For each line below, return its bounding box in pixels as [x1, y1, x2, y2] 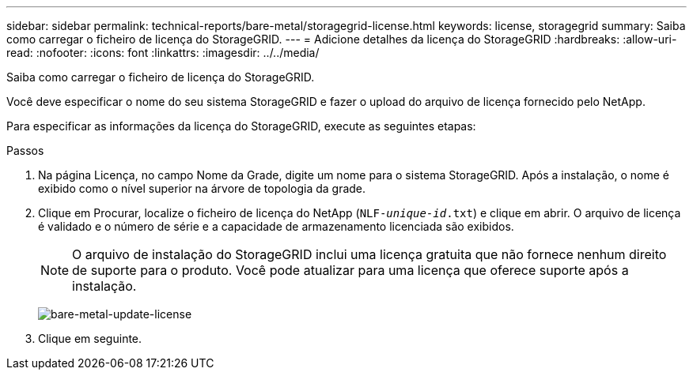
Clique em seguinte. [38, 332, 142, 345]
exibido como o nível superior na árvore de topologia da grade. [38, 182, 366, 195]
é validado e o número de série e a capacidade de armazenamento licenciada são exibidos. [38, 220, 514, 233]
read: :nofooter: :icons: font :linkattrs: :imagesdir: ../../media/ [6, 46, 320, 59]
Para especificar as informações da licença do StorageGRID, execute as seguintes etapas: [6, 119, 476, 133]
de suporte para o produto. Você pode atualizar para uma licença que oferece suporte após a [72, 262, 629, 278]
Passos [6, 144, 44, 157]
